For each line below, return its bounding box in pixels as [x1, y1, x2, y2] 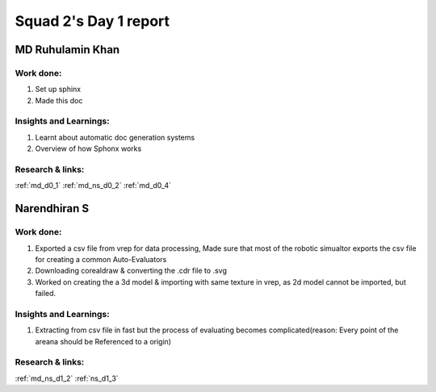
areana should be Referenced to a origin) [35, 336, 172, 346]
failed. [35, 289, 57, 298]
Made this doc [35, 95, 83, 105]
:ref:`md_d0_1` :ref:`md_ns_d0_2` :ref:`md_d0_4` [15, 181, 171, 190]
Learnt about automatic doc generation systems [35, 132, 195, 142]
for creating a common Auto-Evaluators [35, 254, 167, 264]
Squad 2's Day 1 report [15, 12, 170, 30]
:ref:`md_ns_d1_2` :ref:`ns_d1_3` [15, 373, 119, 383]
